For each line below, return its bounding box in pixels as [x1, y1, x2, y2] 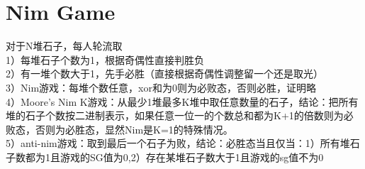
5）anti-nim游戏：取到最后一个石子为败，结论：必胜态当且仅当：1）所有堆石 [6, 136, 360, 151]
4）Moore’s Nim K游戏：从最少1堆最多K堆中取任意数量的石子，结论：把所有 [6, 94, 359, 109]
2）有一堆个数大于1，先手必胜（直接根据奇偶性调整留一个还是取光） [6, 66, 323, 81]
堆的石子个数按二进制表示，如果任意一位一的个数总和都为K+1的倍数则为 [6, 108, 344, 123]
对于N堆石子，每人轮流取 [6, 38, 123, 53]
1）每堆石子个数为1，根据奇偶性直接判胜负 [6, 52, 204, 67]
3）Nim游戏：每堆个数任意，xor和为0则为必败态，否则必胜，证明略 [6, 80, 316, 94]
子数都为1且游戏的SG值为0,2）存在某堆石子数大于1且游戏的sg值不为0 [6, 149, 324, 164]
